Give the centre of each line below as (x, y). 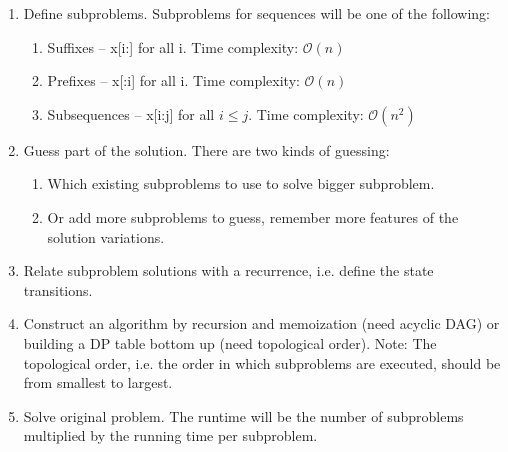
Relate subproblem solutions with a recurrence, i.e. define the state (228, 270)
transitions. (58, 289)
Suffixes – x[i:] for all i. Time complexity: (173, 46)
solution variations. (106, 236)
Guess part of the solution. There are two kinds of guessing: (206, 149)
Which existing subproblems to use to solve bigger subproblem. (241, 183)
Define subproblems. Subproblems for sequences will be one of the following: (257, 13)
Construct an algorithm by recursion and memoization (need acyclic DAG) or (261, 323)
